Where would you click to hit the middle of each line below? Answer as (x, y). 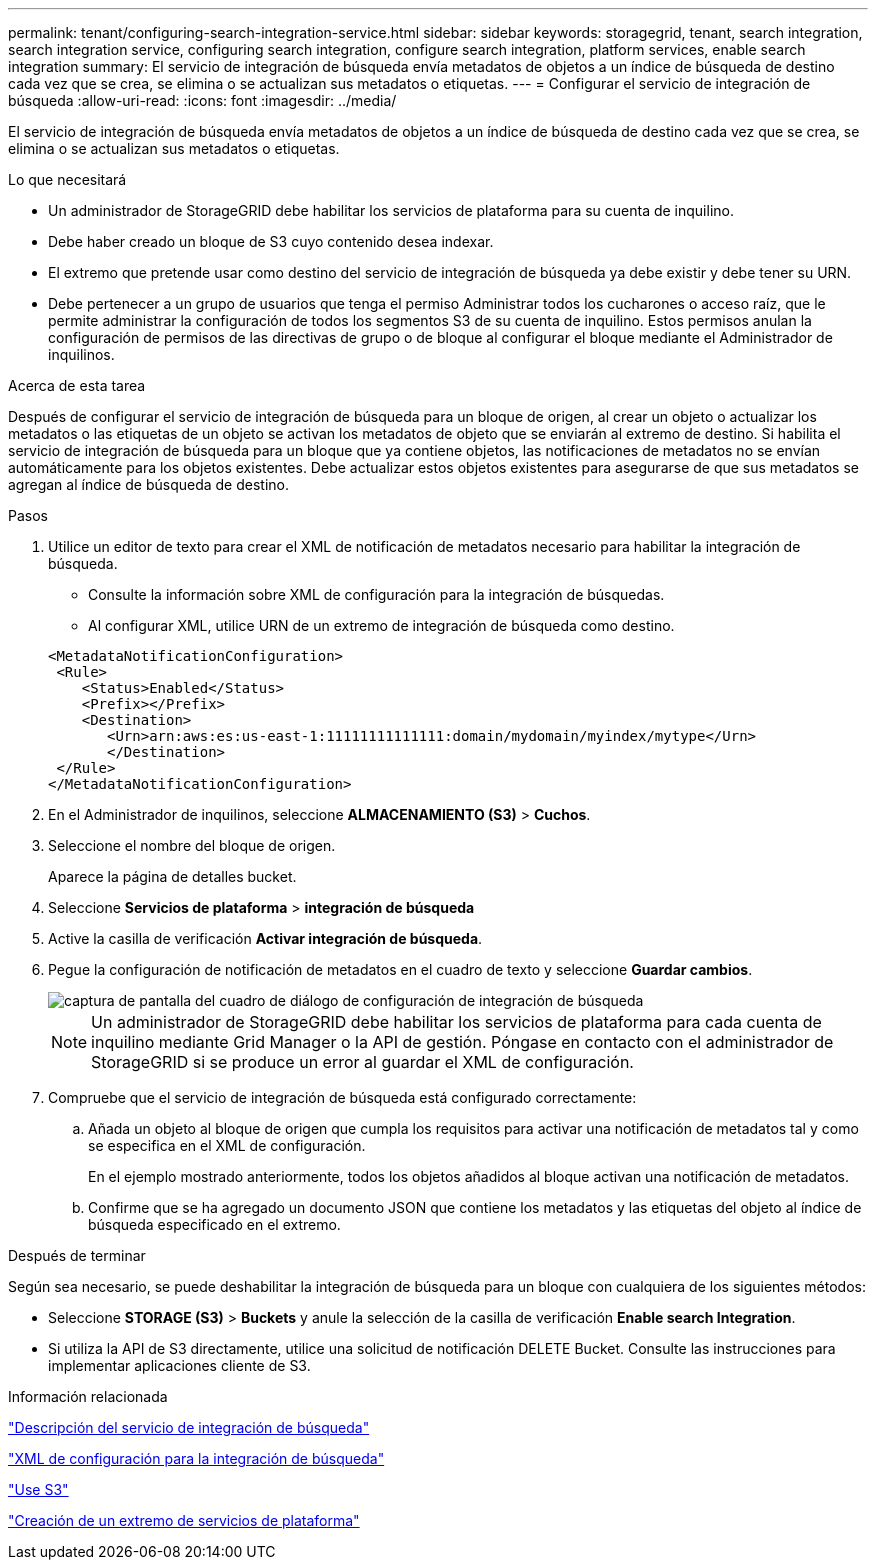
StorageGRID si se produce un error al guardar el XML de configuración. (362, 1062)
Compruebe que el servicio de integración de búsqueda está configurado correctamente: (342, 1097)
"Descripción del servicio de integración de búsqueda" (189, 1427)
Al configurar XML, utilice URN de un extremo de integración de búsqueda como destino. (381, 625)
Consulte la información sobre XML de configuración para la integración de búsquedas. (376, 594)
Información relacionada (88, 1396)
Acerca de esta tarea (77, 385)
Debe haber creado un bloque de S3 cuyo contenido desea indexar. (271, 241)
